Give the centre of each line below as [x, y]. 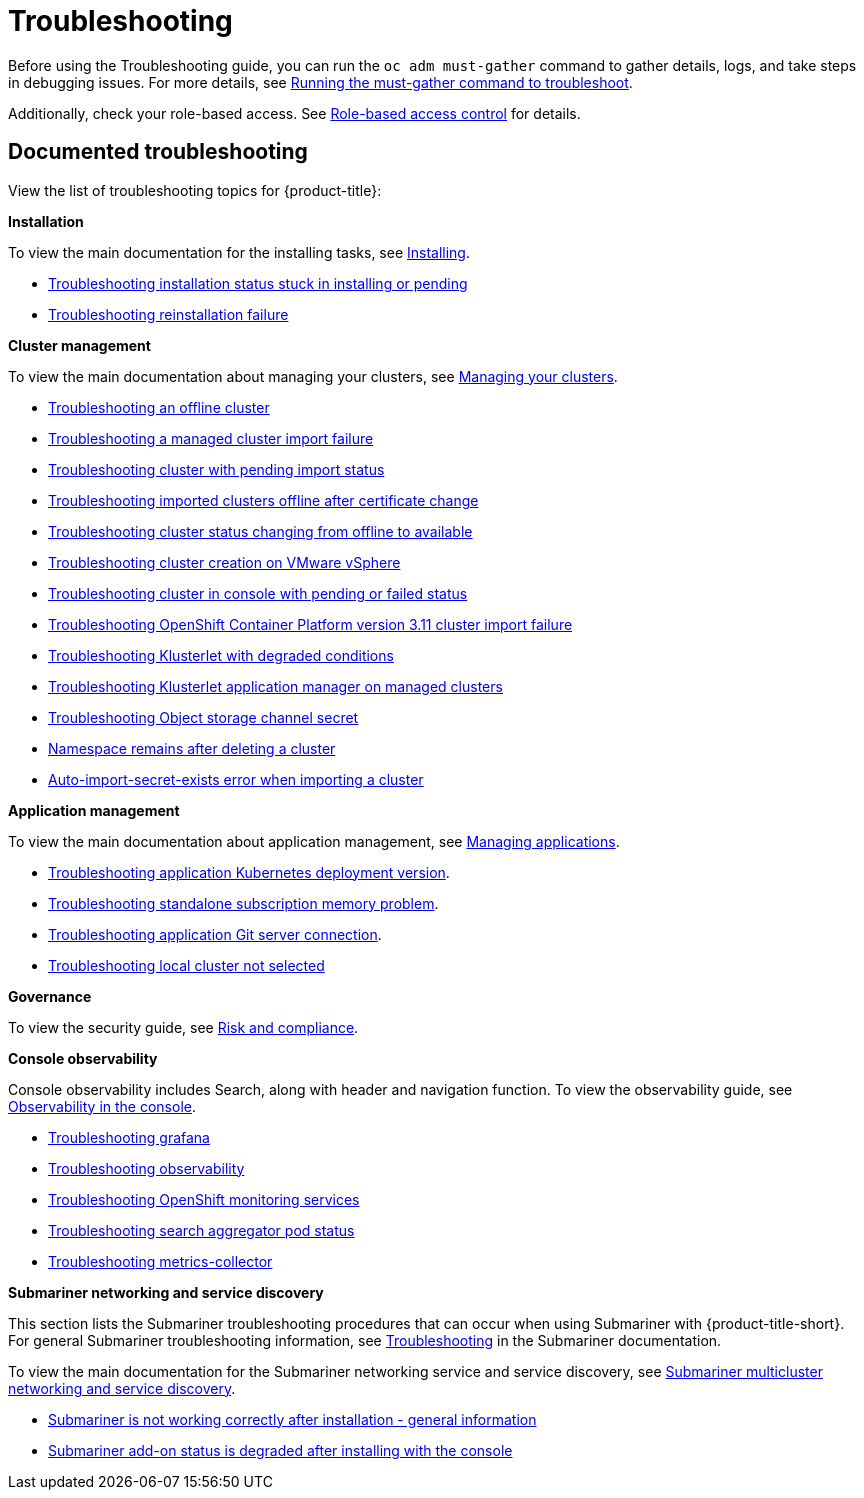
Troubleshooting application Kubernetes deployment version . [249, 872]
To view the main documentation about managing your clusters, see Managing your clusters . [313, 376]
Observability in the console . [102, 1106]
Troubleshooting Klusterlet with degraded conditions [221, 655]
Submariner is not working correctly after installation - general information [292, 1419]
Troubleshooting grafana [129, 1137]
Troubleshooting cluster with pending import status [216, 469]
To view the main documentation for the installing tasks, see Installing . [239, 252]
